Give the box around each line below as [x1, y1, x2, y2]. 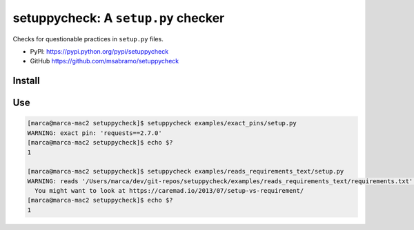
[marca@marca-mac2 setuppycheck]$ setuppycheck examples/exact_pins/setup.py [27, 119, 297, 127]
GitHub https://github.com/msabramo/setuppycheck [30, 57, 179, 65]
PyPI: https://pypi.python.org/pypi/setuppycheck [30, 47, 169, 55]
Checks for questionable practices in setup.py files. [12, 34, 164, 43]
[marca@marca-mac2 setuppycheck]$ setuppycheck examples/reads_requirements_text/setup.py [27, 167, 344, 176]
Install [12, 75, 41, 87]
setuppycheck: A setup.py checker [12, 10, 225, 25]
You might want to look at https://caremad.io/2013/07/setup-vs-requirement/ [34, 187, 304, 195]
